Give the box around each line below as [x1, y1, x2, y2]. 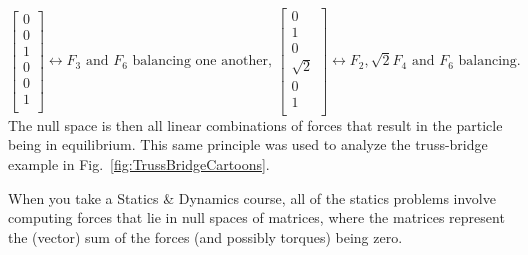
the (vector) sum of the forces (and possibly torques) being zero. [8, 226, 403, 247]
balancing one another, [132, 54, 272, 69]
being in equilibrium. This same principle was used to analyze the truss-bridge [8, 134, 488, 155]
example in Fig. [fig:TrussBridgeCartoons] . [8, 153, 270, 174]
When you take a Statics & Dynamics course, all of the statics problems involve [8, 187, 496, 208]
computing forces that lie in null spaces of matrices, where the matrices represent [8, 207, 505, 228]
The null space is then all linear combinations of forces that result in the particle [8, 114, 503, 135]
